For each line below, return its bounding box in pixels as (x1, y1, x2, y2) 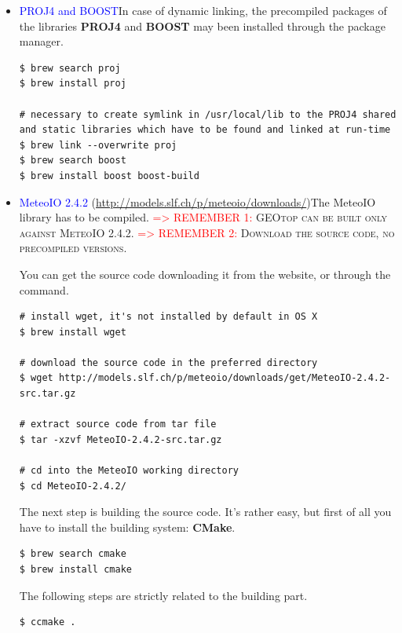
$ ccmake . (19, 617, 76, 628)
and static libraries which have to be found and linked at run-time (19, 124, 391, 136)
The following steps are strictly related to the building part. (19, 587, 308, 603)
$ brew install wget (19, 326, 126, 338)
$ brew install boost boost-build (19, 170, 199, 181)
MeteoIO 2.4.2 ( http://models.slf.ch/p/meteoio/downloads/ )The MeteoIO (19, 193, 376, 210)
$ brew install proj (19, 78, 126, 90)
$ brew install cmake (19, 564, 132, 575)
